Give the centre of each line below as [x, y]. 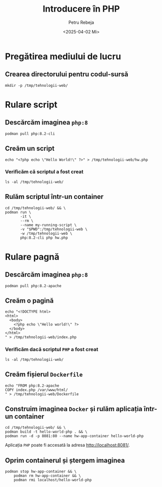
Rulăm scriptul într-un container [54, 197]
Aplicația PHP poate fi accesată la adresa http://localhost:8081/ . [67, 445]
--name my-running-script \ [48, 225]
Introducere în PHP [81, 9]
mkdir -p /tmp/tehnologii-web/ [37, 85]
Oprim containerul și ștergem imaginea [65, 460]
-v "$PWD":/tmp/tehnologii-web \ [54, 229]
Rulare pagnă [32, 257]
